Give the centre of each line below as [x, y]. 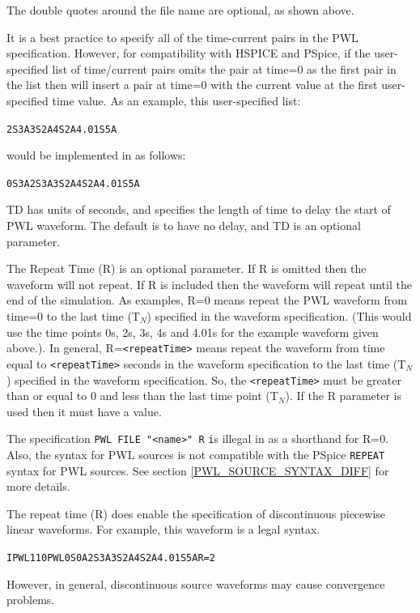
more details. [38, 486]
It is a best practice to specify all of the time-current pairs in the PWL [182, 37]
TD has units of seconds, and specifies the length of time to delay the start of [199, 209]
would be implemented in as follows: [96, 155]
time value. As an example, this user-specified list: [176, 100]
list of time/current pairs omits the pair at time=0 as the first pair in [224, 68]
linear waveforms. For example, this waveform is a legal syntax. [163, 529]
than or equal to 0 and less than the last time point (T [142, 396]
